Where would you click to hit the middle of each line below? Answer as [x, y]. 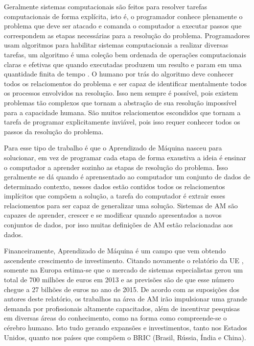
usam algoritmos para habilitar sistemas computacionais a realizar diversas [116, 45]
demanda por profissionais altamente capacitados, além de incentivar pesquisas [122, 308]
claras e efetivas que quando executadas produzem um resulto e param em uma [123, 64]
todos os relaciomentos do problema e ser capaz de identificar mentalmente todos [125, 83]
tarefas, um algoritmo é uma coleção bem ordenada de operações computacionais [125, 54]
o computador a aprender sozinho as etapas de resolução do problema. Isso [116, 167]
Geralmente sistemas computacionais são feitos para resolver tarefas [106, 6]
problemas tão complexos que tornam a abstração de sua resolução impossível [120, 102]
